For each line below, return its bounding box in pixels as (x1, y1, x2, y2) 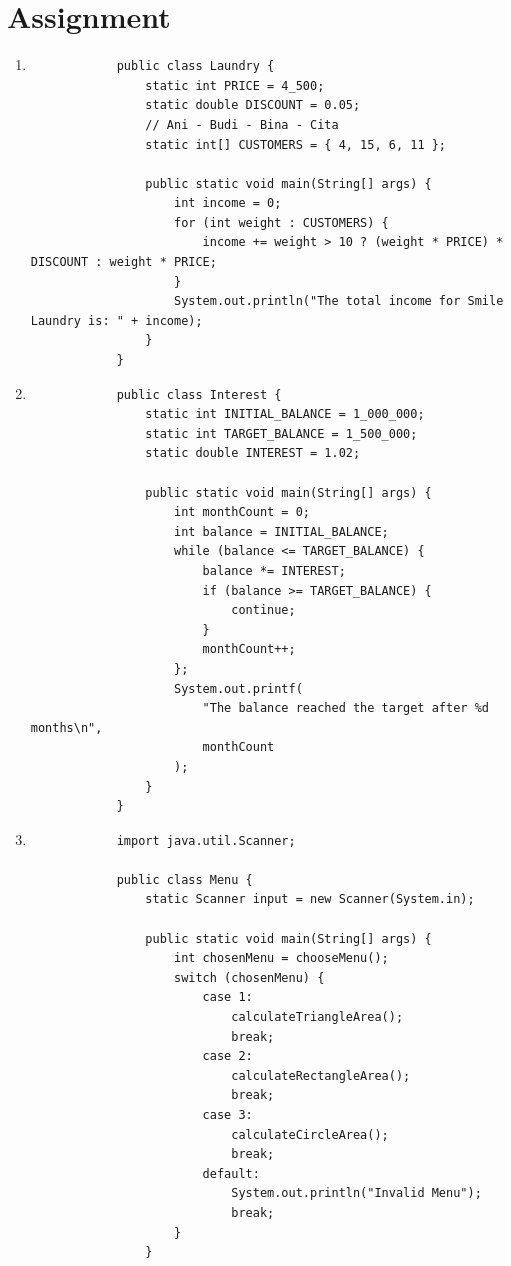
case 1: (202, 990, 253, 1005)
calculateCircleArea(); (231, 1127, 389, 1142)
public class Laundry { (116, 59, 275, 74)
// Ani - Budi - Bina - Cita (145, 117, 339, 132)
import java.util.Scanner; (116, 833, 296, 848)
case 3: (202, 1108, 253, 1122)
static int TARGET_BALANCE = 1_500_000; (145, 426, 418, 441)
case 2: (202, 1049, 253, 1064)
